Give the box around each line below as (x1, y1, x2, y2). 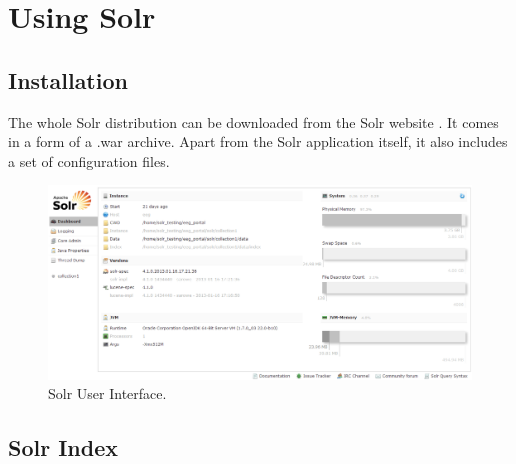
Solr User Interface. (48, 383, 167, 404)
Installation (8, 64, 128, 95)
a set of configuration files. (8, 150, 170, 171)
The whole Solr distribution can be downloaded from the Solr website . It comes (8, 111, 499, 132)
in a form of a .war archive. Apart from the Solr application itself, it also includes (8, 131, 508, 152)
